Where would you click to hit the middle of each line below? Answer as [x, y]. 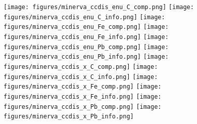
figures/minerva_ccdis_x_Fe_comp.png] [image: [83, 87]
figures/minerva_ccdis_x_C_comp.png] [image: [81, 67]
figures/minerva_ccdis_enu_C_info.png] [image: [84, 17]
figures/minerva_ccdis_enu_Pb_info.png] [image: [86, 57]
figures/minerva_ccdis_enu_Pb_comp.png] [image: [86, 47]
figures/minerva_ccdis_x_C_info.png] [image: [81, 77]
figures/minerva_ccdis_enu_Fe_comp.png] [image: [86, 27]
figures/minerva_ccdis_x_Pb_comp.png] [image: [83, 107]
